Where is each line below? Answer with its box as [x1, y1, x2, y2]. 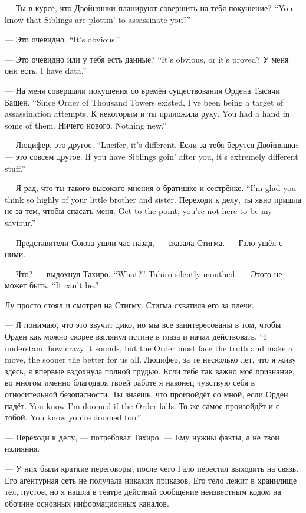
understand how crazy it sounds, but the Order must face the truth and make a [5, 341, 293, 354]
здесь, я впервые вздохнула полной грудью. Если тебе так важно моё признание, [5, 364, 295, 377]
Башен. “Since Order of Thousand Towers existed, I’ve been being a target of [5, 96, 284, 108]
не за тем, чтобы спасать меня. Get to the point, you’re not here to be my [5, 205, 272, 217]
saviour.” [5, 216, 36, 228]
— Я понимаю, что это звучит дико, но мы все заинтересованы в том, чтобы [5, 318, 281, 331]
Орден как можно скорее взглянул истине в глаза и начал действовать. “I [5, 330, 267, 343]
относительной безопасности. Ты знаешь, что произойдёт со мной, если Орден [5, 388, 288, 400]
